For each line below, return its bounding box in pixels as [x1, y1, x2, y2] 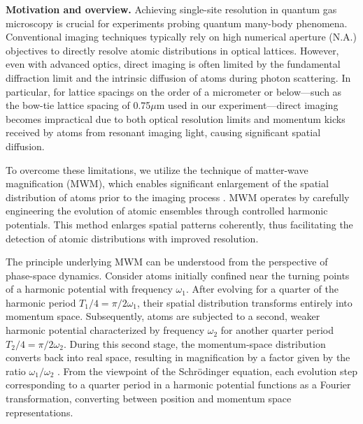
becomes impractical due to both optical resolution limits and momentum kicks [6, 111, 346, 126]
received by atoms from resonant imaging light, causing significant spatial [6, 125, 321, 140]
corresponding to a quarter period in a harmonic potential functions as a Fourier [6, 377, 351, 392]
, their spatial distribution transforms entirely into [137, 295, 353, 309]
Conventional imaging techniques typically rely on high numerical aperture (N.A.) [6, 29, 357, 44]
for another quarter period [220, 323, 334, 337]
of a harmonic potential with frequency [6, 282, 173, 296]
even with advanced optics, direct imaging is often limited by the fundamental [6, 57, 341, 71]
